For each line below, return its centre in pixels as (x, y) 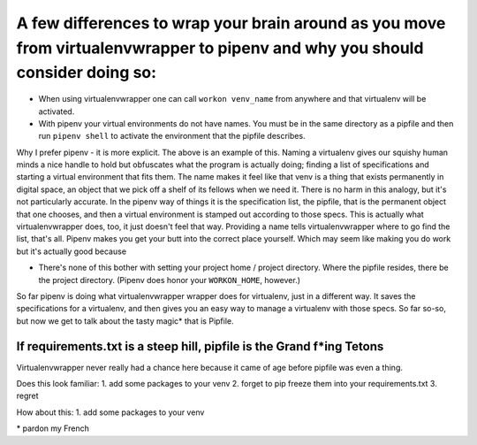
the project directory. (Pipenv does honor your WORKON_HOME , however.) (169, 280)
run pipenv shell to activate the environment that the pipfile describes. (172, 136)
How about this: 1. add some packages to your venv (110, 412)
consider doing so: (87, 73)
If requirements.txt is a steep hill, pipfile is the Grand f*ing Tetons (200, 346)
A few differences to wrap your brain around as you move (231, 23)
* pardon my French (53, 428)
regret (27, 396)
